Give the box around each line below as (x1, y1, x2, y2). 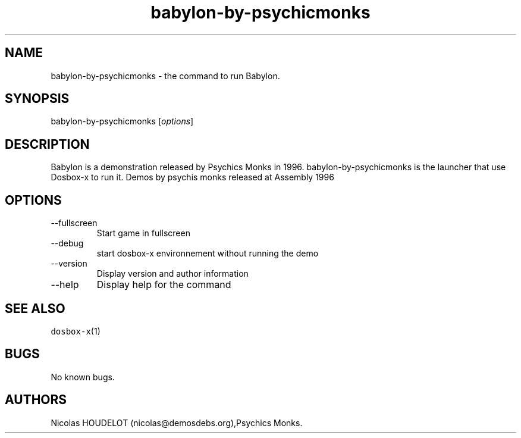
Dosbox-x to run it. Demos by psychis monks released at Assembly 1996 (51, 172, 334, 183)
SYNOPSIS (5, 91, 70, 107)
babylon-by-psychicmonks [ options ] (51, 116, 194, 127)
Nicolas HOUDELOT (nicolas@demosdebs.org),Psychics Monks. (51, 417, 303, 428)
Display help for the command (96, 279, 231, 291)
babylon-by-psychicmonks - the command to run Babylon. (51, 70, 280, 81)
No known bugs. (51, 371, 115, 382)
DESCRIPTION (5, 136, 90, 152)
